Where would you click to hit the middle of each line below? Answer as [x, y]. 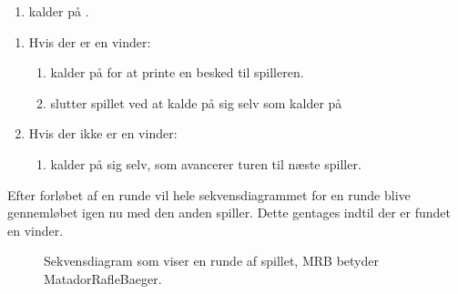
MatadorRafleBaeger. [103, 278]
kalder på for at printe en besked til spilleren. [177, 72]
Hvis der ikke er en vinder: [103, 133]
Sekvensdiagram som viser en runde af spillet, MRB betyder [211, 261]
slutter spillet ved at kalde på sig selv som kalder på [196, 102]
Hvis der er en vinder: [90, 41]
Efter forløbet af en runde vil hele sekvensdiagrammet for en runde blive [209, 194]
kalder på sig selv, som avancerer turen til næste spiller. [206, 163]
